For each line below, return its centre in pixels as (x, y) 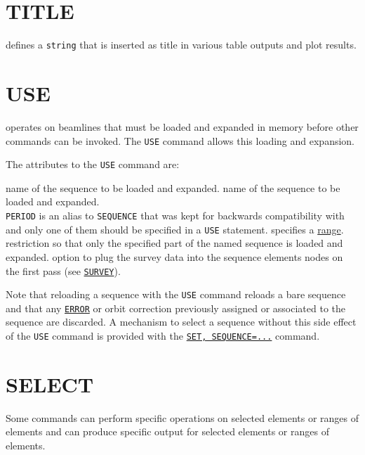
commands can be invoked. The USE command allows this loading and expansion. (180, 140)
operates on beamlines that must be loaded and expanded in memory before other (182, 126)
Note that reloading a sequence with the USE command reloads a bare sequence (176, 294)
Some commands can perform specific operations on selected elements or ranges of (182, 417)
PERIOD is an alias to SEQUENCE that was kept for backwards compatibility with (175, 215)
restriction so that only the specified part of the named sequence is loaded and (174, 243)
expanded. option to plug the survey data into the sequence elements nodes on (174, 256)
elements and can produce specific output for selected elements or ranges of (167, 431)
